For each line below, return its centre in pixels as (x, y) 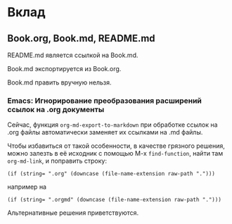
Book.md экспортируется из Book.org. (64, 69)
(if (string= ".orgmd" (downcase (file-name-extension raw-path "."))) (114, 200)
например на (27, 187)
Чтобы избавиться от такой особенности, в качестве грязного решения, (116, 146)
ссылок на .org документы (56, 109)
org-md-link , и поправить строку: (57, 161)
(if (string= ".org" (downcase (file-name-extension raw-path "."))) (111, 174)
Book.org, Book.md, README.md (82, 38)
